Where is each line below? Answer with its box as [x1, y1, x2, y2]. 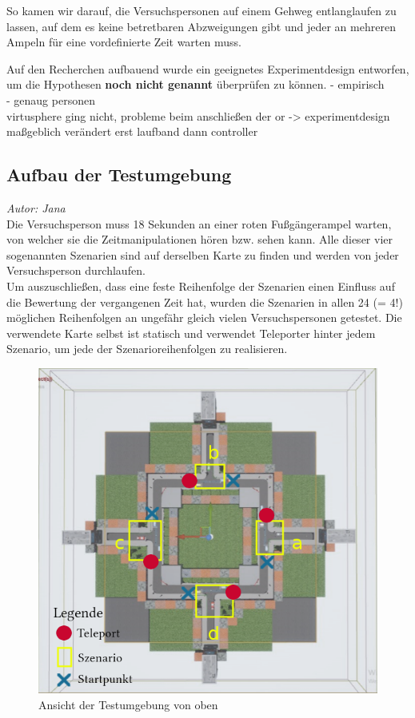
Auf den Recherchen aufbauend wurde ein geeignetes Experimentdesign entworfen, [6, 60, 409, 77]
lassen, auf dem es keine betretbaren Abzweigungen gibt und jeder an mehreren [6, 18, 396, 34]
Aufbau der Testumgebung [6, 162, 232, 187]
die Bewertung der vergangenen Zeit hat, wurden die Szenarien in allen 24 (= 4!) [6, 293, 403, 310]
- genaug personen [6, 91, 95, 108]
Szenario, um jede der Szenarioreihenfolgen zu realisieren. [6, 340, 288, 357]
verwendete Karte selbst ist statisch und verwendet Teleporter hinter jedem [6, 324, 376, 341]
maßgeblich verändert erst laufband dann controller [6, 123, 258, 140]
